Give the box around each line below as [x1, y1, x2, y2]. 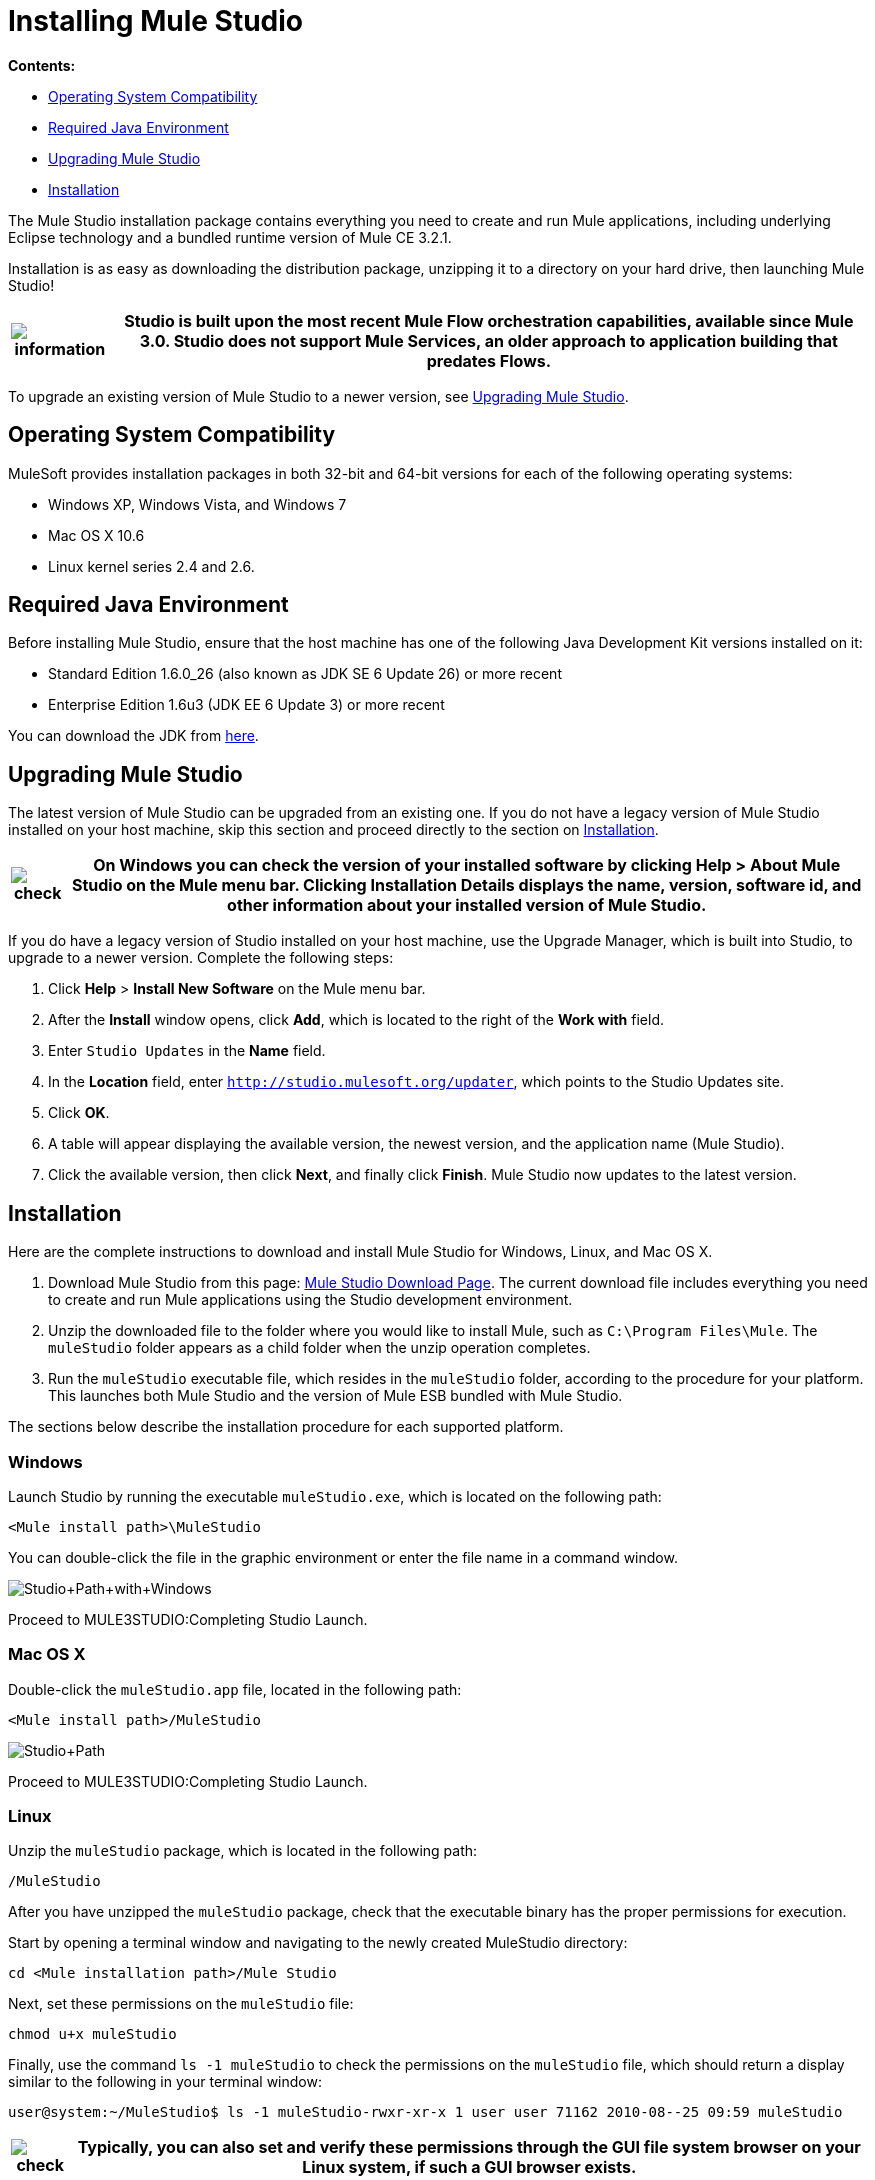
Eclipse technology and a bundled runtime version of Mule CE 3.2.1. [8, 228, 452, 246]
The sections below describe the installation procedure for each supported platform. [8, 1418, 564, 1436]
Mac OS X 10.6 [48, 526, 145, 544]
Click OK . [48, 1104, 110, 1122]
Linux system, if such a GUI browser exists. [302, 2157, 637, 2178]
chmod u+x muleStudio [8, 2026, 177, 2043]
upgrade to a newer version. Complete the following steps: [8, 949, 394, 967]
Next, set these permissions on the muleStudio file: [8, 1995, 354, 2013]
